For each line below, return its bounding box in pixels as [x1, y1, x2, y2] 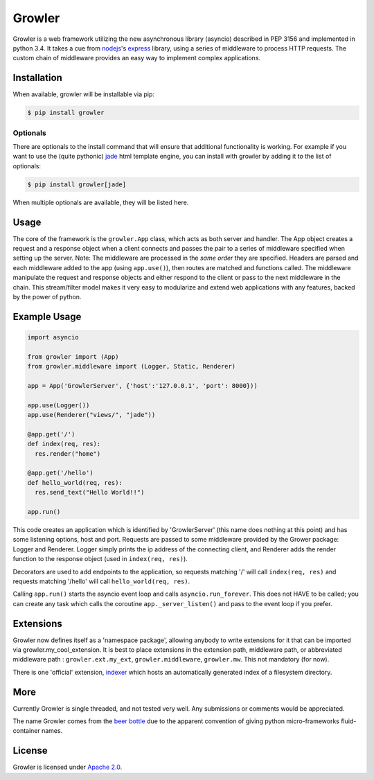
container [12, 727, 41, 735]
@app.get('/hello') [27, 469, 93, 477]
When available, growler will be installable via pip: [12, 90, 155, 98]
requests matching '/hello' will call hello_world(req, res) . [12, 577, 190, 585]
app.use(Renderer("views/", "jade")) [27, 411, 156, 419]
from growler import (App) [27, 353, 119, 360]
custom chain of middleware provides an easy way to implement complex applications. [12, 54, 261, 62]
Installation [12, 72, 62, 84]
